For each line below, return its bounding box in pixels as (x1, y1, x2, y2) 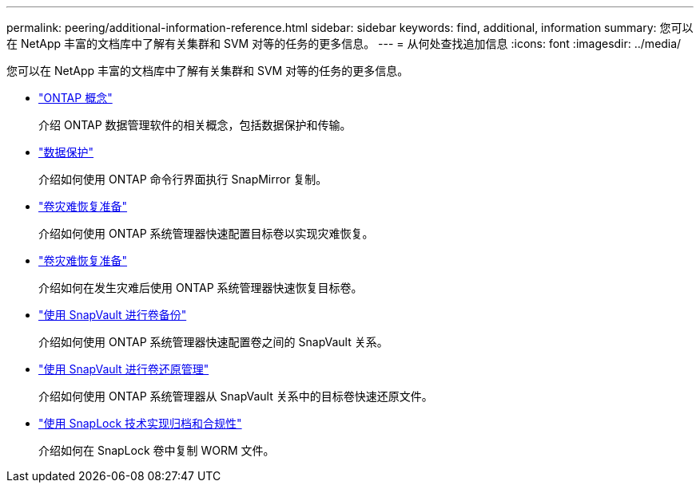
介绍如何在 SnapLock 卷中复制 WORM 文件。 (38, 444, 275, 457)
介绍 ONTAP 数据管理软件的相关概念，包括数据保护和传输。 (38, 118, 352, 132)
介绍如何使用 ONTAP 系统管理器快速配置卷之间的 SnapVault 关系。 (38, 335, 388, 349)
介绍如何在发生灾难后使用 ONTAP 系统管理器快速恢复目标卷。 (38, 281, 363, 294)
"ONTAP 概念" (38, 91, 113, 105)
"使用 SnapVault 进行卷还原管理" (38, 362, 209, 376)
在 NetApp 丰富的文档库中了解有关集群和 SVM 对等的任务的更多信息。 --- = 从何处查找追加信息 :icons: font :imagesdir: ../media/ (6, 37, 682, 50)
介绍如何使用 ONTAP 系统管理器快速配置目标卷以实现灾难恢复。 (38, 227, 374, 240)
